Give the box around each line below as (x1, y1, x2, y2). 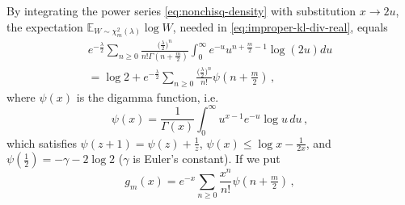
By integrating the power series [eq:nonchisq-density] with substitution (6, 2, 356, 19)
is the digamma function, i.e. (76, 88, 219, 105)
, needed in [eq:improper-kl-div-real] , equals (172, 18, 388, 35)
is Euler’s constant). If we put (133, 150, 281, 167)
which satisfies (6, 134, 77, 151)
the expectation (6, 18, 83, 35)
